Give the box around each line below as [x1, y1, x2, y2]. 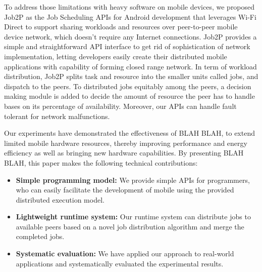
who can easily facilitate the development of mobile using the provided [16, 184, 234, 195]
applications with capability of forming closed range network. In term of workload [4, 61, 257, 71]
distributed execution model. [16, 194, 104, 205]
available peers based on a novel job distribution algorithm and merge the [16, 221, 244, 231]
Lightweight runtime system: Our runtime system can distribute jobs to [16, 211, 251, 222]
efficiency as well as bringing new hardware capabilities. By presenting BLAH [4, 147, 244, 158]
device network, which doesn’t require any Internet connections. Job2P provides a [4, 31, 257, 42]
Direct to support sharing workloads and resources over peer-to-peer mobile [4, 21, 238, 32]
